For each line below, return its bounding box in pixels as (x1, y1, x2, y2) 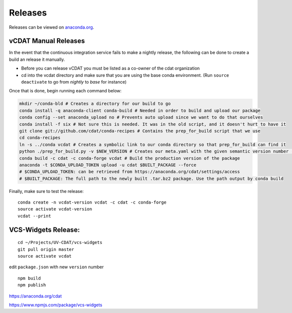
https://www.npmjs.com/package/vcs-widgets (9, 302, 102, 308)
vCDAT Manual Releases (9, 37, 85, 45)
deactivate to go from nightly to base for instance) (21, 79, 127, 85)
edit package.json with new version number (9, 264, 104, 270)
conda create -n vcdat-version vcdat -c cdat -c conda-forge (18, 200, 166, 205)
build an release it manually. (9, 56, 65, 62)
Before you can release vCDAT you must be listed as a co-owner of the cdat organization (21, 66, 200, 71)
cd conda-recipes (19, 135, 61, 140)
